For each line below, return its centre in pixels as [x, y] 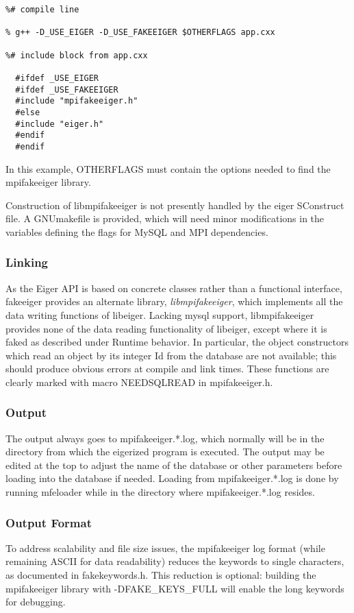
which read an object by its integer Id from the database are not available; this [171, 355]
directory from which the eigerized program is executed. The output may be [165, 452]
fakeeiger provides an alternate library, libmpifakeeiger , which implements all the [174, 301]
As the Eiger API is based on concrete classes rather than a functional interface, [174, 288]
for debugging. [36, 602]
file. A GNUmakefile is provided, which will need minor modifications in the [165, 218]
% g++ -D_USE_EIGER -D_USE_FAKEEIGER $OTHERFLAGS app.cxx [140, 33]
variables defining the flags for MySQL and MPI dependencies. [137, 231]
